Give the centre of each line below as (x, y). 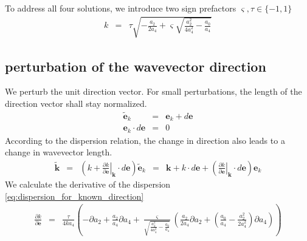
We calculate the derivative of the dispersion (88, 184)
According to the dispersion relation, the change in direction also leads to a (145, 140)
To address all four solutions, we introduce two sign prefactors (121, 8)
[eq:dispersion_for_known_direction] (74, 196)
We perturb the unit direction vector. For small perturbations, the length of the (153, 91)
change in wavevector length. (59, 152)
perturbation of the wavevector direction (136, 66)
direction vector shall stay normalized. (76, 103)
